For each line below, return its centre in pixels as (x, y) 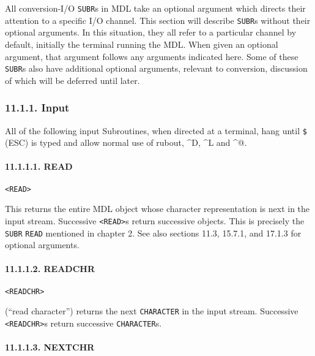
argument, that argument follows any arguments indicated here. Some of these (152, 56)
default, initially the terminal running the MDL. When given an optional (142, 44)
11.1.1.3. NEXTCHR (50, 347)
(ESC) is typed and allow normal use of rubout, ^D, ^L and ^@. (126, 142)
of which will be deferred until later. (72, 80)
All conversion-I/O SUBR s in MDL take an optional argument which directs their (155, 8)
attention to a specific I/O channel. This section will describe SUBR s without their (158, 20)
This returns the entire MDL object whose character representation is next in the (157, 209)
